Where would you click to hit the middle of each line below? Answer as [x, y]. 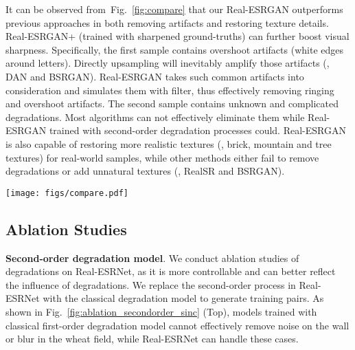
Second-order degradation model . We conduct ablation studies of [152, 258]
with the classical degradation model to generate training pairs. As [183, 298]
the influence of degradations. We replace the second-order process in [151, 284]
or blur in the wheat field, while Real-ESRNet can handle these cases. [152, 339]
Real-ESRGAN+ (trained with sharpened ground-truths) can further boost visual [177, 36]
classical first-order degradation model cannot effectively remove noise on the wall [177, 325]
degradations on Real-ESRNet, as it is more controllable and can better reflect [171, 271]
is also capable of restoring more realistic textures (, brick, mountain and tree [169, 143]
